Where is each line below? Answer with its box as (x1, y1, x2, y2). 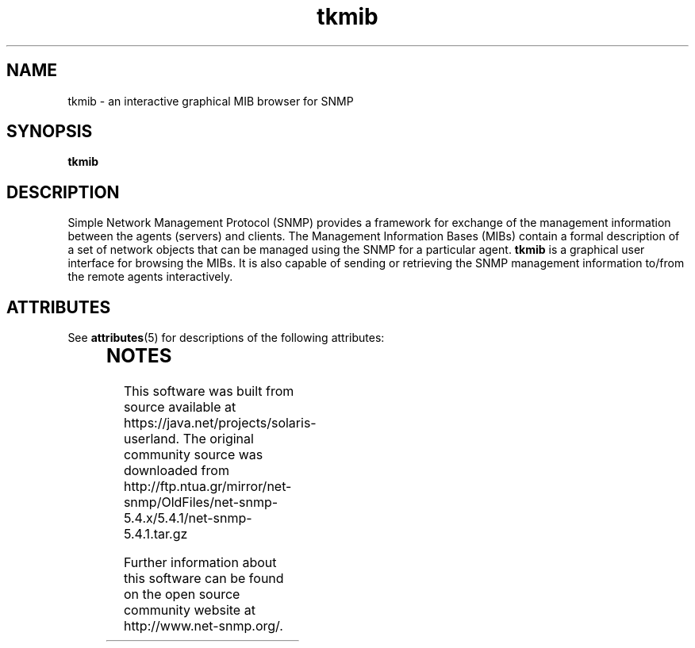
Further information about (123, 554, 277, 571)
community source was (123, 447, 263, 463)
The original (182, 431, 254, 447)
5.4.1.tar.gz (123, 526, 188, 543)
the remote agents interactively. (67, 270, 233, 284)
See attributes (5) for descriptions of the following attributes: (67, 331, 385, 345)
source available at (123, 399, 236, 416)
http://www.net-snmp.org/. (123, 618, 283, 635)
